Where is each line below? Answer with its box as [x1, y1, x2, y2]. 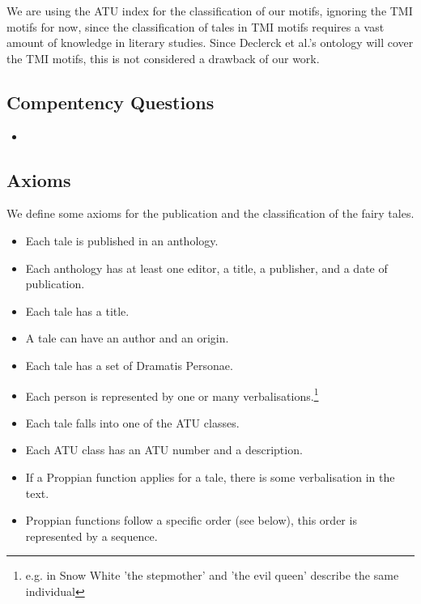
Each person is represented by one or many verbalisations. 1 [25, 385, 319, 404]
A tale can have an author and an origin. [25, 330, 229, 347]
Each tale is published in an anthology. [25, 232, 219, 249]
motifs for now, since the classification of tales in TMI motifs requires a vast [6, 18, 385, 35]
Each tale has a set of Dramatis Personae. [25, 356, 233, 373]
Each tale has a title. [25, 302, 130, 319]
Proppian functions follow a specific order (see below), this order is [25, 512, 357, 529]
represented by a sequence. [25, 527, 158, 544]
